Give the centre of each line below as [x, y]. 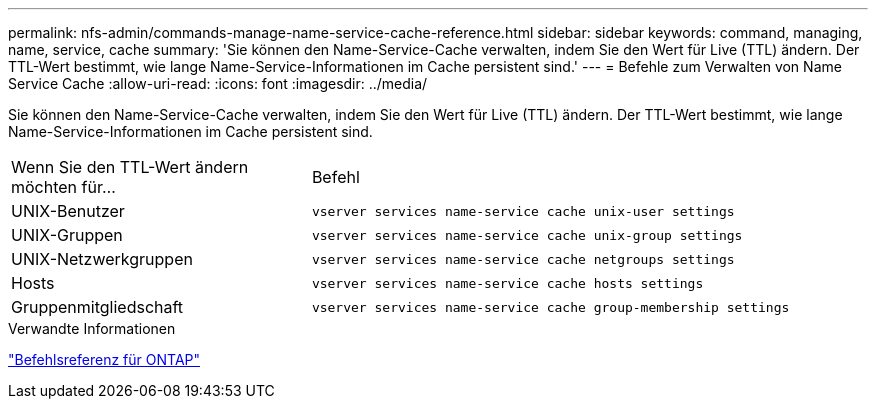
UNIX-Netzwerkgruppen [102, 259]
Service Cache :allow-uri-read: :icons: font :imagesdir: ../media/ [218, 83]
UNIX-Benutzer [68, 211]
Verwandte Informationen [92, 328]
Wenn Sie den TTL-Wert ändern [130, 167]
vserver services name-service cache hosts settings [507, 283]
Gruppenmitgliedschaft [97, 307]
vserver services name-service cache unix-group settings [527, 235]
